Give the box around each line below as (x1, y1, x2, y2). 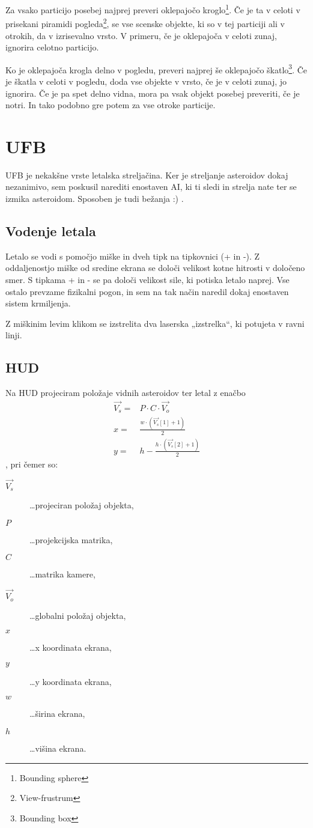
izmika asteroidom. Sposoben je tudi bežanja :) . (5, 192, 184, 205)
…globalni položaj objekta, (29, 609, 126, 621)
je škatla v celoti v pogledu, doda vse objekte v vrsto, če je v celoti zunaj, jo (5, 75, 287, 87)
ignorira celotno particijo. (5, 41, 99, 53)
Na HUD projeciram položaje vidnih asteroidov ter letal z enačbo (5, 386, 246, 399)
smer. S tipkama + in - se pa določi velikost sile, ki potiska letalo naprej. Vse (5, 273, 290, 286)
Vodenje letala (5, 222, 96, 240)
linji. (5, 329, 22, 341)
